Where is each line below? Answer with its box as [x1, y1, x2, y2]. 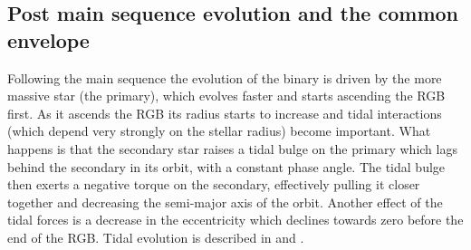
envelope [7, 25, 90, 53]
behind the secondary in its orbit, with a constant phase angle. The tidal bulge [7, 157, 446, 176]
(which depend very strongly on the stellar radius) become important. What [7, 121, 431, 140]
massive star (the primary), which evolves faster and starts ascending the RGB [7, 86, 446, 105]
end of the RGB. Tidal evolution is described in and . [7, 227, 304, 246]
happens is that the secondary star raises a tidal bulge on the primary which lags [7, 139, 457, 158]
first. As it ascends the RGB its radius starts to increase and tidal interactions [7, 103, 442, 122]
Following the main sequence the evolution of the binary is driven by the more [7, 68, 442, 87]
